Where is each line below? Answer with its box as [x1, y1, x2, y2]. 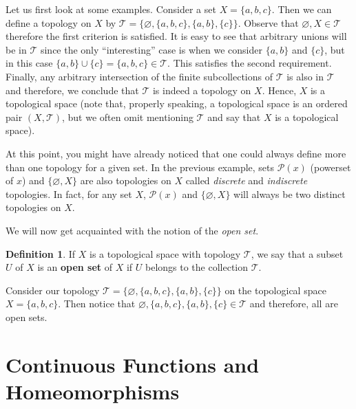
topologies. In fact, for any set [6, 186, 132, 201]
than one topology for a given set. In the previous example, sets [6, 159, 275, 174]
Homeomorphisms [6, 377, 180, 405]
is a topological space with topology [90, 246, 241, 261]
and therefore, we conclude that [6, 82, 139, 97]
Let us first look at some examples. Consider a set [6, 2, 216, 16]
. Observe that [238, 15, 299, 30]
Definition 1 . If [6, 246, 76, 261]
